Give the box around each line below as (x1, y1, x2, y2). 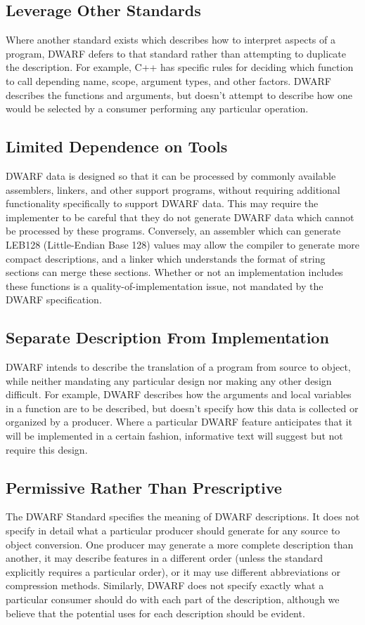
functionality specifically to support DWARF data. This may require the (6, 196, 319, 211)
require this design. (6, 442, 88, 456)
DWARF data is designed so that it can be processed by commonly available (6, 168, 336, 183)
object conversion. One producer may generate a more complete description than (6, 537, 354, 551)
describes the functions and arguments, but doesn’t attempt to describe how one (6, 87, 352, 102)
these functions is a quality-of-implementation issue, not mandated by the (6, 278, 324, 293)
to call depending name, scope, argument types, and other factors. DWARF (6, 73, 331, 88)
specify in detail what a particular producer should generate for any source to (6, 523, 340, 538)
